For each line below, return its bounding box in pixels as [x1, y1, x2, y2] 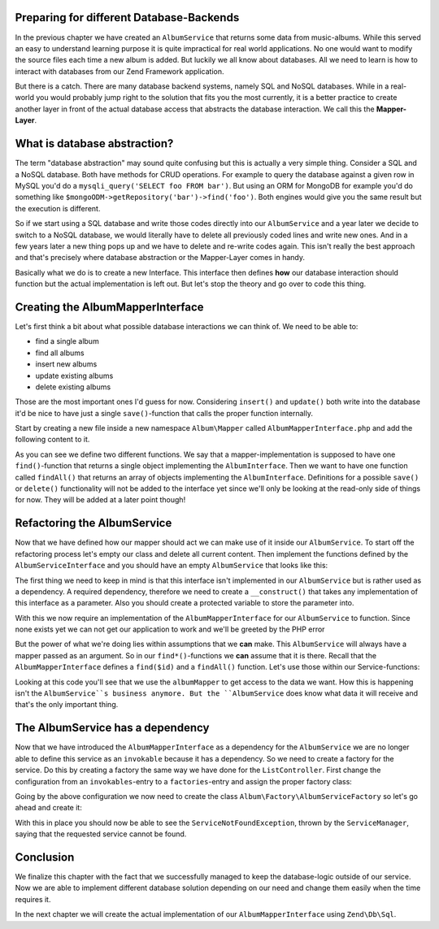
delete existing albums [35, 382, 111, 392]
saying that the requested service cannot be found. [15, 829, 187, 839]
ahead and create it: [15, 803, 83, 813]
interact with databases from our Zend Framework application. [15, 66, 224, 76]
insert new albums [35, 359, 98, 369]
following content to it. [15, 435, 90, 445]
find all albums [35, 348, 85, 358]
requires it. [15, 894, 51, 904]
